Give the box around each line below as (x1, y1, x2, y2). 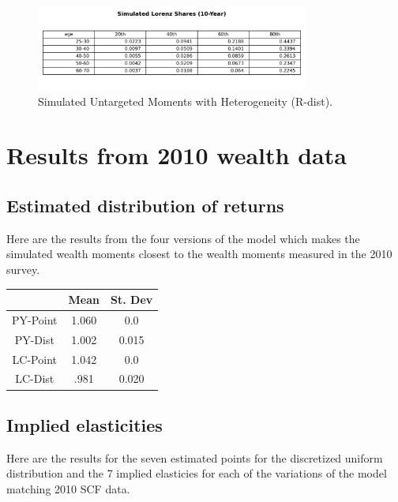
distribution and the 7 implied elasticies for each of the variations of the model (6, 465, 387, 481)
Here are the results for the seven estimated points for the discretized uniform (6, 449, 383, 466)
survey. (6, 260, 40, 277)
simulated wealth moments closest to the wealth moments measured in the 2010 (6, 245, 392, 262)
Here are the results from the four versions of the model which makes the (6, 230, 360, 246)
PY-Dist (14, 331, 54, 347)
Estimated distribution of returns (6, 193, 284, 217)
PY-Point (12, 311, 58, 328)
